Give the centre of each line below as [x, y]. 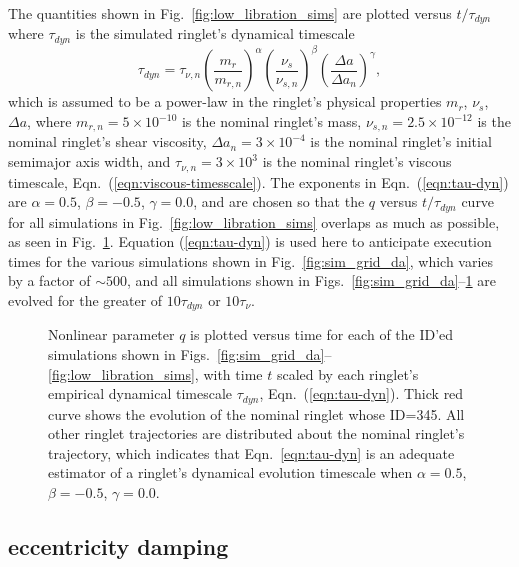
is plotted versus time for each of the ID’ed [322, 334]
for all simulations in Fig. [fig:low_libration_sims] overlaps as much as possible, [254, 221]
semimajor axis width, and [89, 161]
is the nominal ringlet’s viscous [357, 161]
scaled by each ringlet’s [347, 373]
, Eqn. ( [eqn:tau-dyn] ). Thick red [361, 393]
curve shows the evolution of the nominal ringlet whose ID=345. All [256, 413]
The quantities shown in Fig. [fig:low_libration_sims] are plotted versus [230, 13]
